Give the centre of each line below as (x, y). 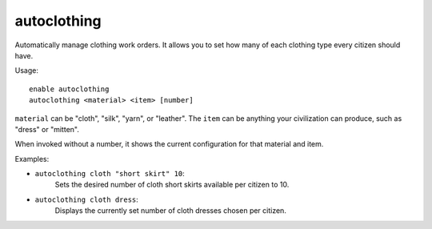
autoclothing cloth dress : (87, 199)
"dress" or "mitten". (47, 129)
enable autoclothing (69, 89)
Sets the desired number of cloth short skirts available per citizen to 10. (172, 185)
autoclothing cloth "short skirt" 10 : (110, 174)
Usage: (27, 70)
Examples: (32, 159)
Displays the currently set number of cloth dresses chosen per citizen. (171, 211)
